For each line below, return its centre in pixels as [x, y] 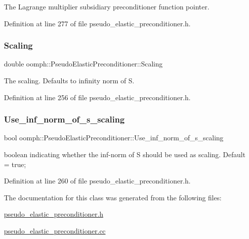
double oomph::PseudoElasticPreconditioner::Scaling [83, 64]
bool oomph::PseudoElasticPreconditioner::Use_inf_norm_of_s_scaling [114, 138]
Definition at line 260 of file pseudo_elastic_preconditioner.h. [97, 181]
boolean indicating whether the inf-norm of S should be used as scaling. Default [125, 154]
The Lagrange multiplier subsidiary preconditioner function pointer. [107, 6]
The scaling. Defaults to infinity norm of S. [69, 80]
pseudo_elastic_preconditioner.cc [55, 230]
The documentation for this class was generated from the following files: [113, 197]
